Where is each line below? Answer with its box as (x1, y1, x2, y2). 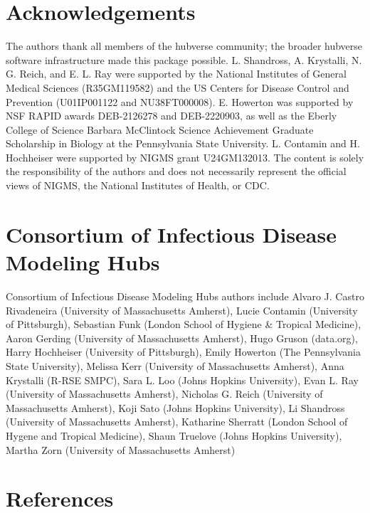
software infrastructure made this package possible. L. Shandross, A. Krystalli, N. (6, 52, 362, 67)
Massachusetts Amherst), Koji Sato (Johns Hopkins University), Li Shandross (6, 400, 345, 415)
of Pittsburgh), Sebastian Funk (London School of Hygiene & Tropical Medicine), (6, 317, 361, 332)
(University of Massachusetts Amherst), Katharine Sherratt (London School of (6, 414, 348, 429)
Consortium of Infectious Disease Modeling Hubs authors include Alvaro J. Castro (6, 288, 364, 303)
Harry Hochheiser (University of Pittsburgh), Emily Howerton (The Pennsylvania (6, 344, 361, 359)
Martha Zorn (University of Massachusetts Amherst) (6, 442, 236, 457)
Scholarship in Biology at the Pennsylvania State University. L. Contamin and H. (6, 136, 360, 151)
